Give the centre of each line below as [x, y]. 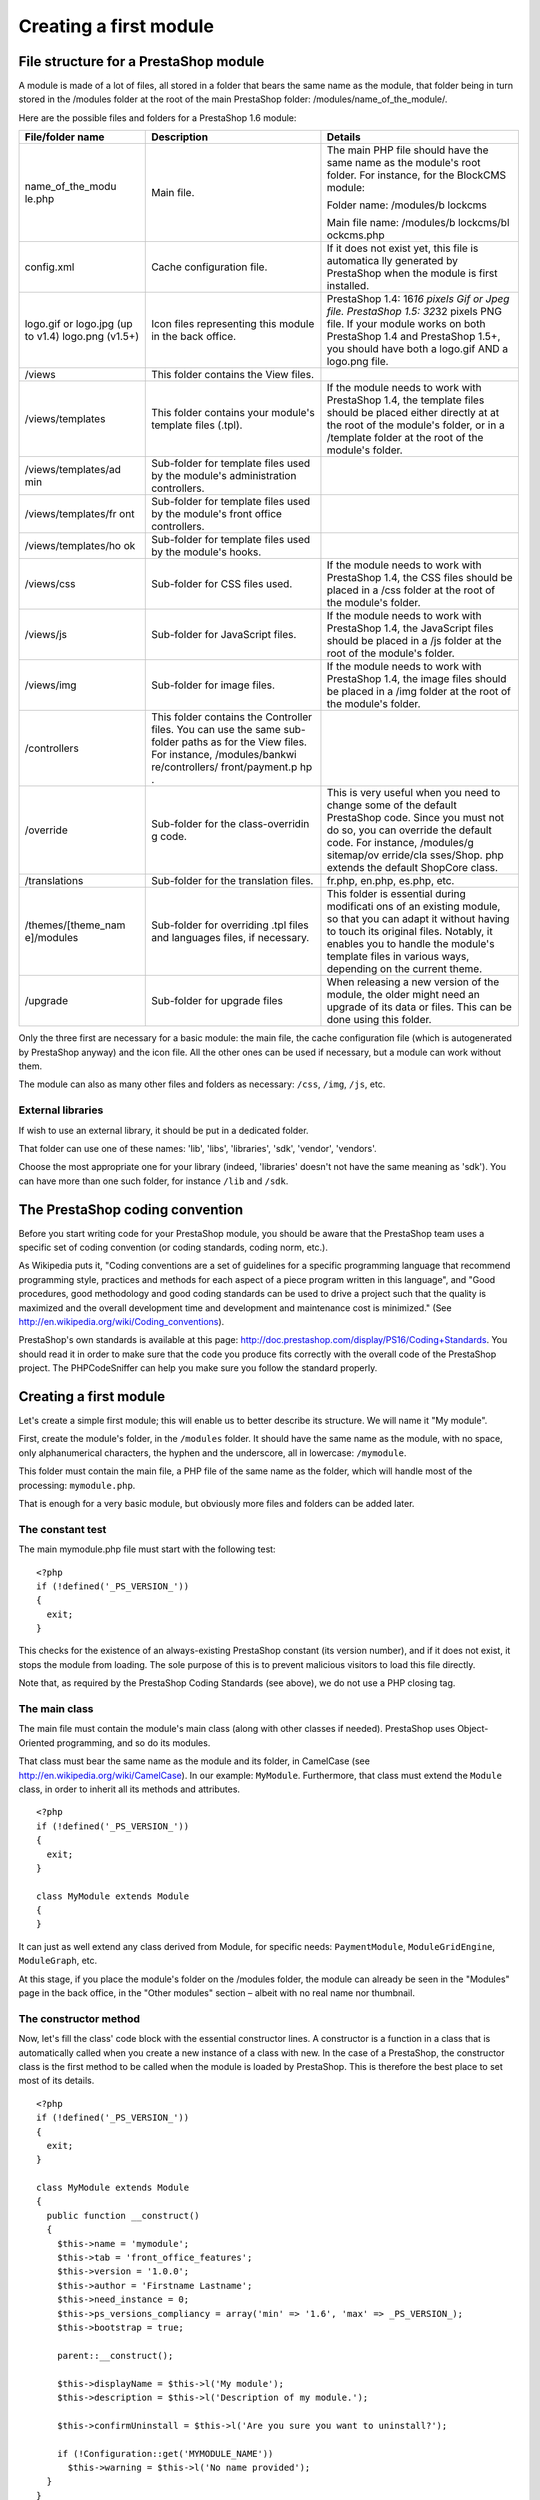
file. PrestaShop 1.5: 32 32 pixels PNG [414, 312]
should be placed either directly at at [413, 413]
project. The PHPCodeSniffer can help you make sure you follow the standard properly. [198, 1368]
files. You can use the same [216, 730]
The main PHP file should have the [407, 150]
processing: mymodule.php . [77, 1485]
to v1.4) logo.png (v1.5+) [82, 337]
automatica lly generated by [392, 261]
